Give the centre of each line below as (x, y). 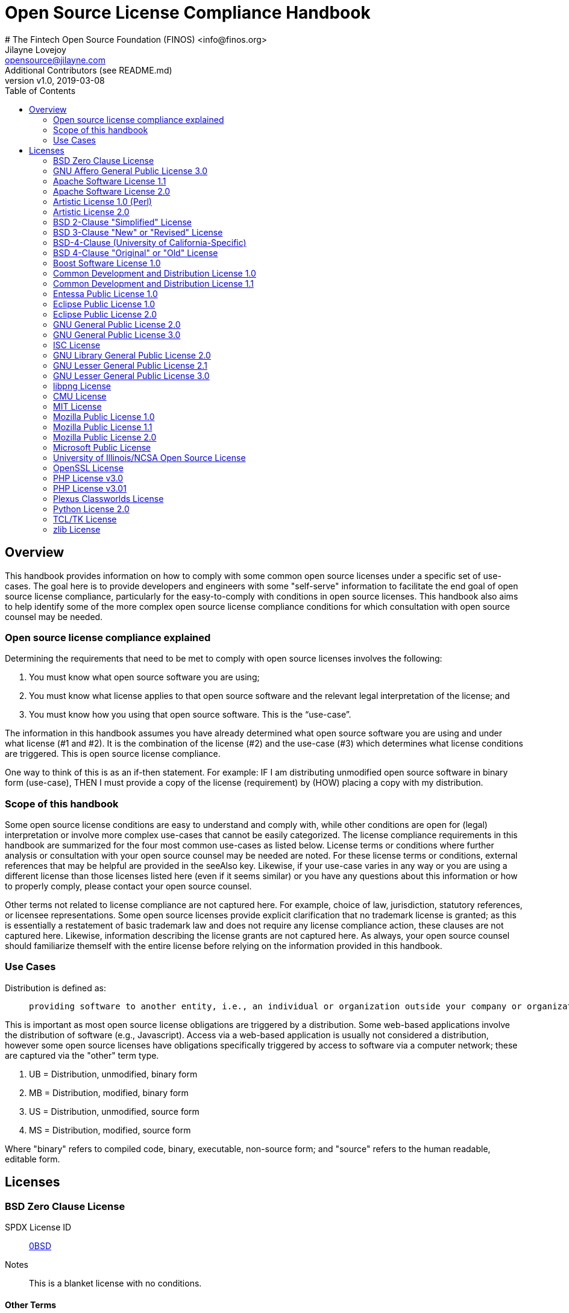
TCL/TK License (85, 519)
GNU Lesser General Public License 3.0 (131, 375)
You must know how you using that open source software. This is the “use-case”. (190, 715)
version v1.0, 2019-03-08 (55, 80)
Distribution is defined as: (55, 988)
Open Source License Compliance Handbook (188, 13)
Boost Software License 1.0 (107, 263)
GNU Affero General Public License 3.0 (130, 171)
